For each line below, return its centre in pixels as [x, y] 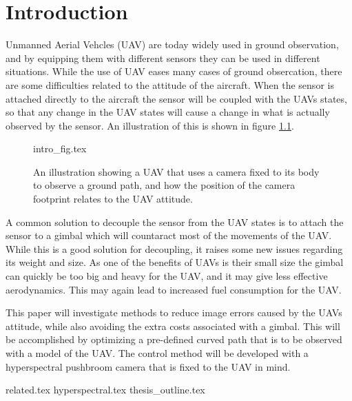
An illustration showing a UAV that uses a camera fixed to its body [176, 171]
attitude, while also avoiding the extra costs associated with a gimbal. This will [173, 326]
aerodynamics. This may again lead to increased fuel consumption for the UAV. [174, 289]
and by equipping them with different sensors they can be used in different [163, 58]
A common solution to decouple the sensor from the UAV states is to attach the [175, 222]
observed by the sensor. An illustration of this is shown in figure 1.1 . [150, 125]
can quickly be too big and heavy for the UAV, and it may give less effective [167, 276]
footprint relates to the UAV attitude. [113, 199]
